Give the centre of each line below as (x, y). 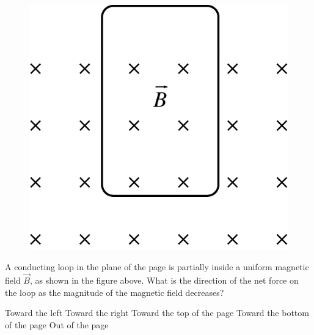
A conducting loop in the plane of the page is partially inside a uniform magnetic (157, 267)
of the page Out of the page (57, 324)
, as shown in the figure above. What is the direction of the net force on (164, 280)
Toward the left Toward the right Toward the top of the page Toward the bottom (157, 313)
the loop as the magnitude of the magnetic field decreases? (115, 292)
